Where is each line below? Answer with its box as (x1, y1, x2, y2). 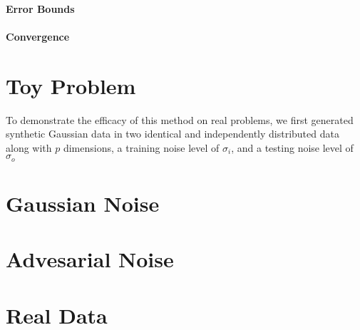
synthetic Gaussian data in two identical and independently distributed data (6, 126, 339, 141)
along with (6, 140, 52, 155)
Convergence (6, 29, 70, 43)
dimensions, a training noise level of (63, 140, 220, 155)
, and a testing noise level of (231, 140, 354, 155)
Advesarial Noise (6, 244, 174, 274)
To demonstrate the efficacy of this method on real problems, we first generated (6, 112, 354, 127)
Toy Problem (6, 71, 136, 100)
